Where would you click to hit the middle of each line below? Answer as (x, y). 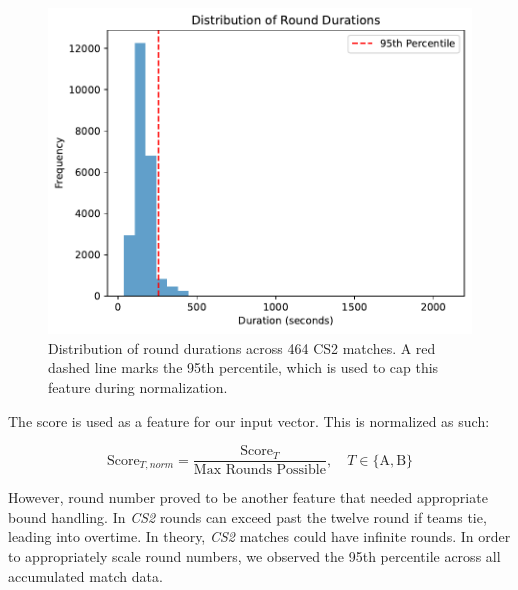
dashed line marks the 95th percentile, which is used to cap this (243, 367)
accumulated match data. (85, 575)
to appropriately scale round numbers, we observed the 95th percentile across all (254, 555)
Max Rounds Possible (259, 470)
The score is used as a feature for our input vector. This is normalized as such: (249, 420)
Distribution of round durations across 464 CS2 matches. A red (242, 347)
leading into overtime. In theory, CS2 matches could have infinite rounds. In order (259, 536)
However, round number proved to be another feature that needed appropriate (248, 497)
